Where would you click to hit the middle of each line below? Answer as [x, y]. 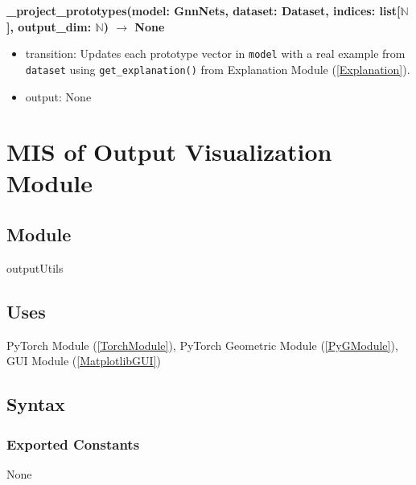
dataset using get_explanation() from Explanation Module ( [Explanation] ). [218, 69]
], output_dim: [49, 26]
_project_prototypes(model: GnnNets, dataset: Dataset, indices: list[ [204, 10]
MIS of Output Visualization [169, 152]
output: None [58, 96]
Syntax [36, 404]
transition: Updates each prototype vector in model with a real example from [215, 53]
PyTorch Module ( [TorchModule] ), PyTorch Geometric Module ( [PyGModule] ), [202, 345]
